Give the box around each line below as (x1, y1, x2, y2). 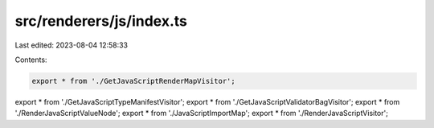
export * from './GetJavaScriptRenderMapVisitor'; (31, 76, 236, 85)
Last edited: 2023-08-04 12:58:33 (14, 40, 129, 50)
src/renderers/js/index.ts (14, 12, 188, 30)
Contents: (14, 55, 47, 64)
